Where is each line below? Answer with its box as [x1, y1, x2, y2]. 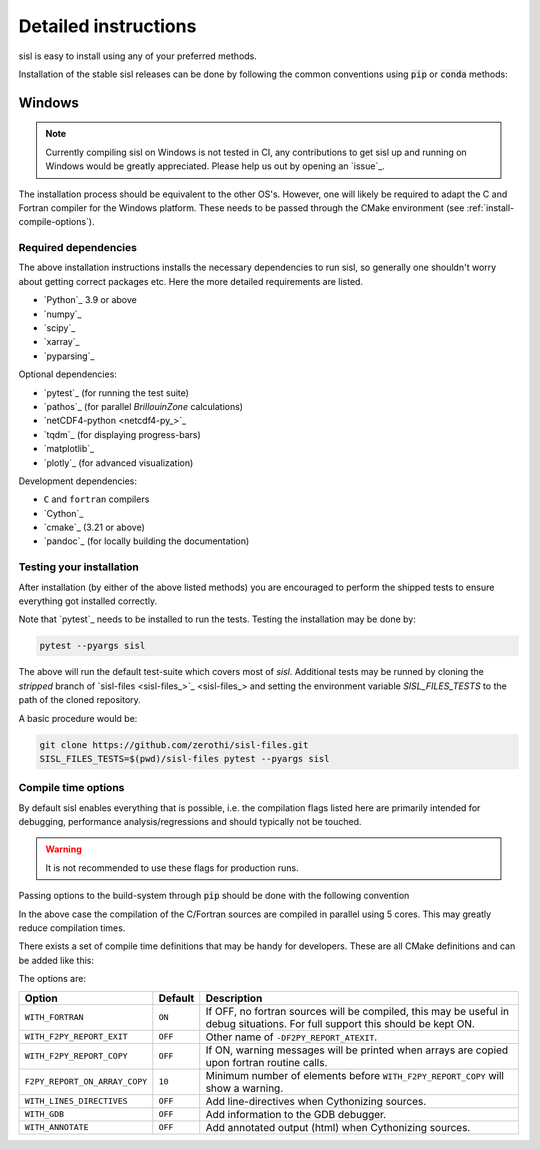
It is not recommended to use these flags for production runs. [45, 861, 299, 874]
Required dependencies [18, 241, 137, 255]
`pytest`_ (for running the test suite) [43, 386, 190, 399]
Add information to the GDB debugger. [205, 1107, 387, 1121]
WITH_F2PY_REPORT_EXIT [24, 1031, 129, 1042]
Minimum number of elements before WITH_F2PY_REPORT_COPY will [205, 1068, 505, 1082]
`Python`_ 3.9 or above [43, 294, 137, 306]
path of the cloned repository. [18, 694, 142, 706]
